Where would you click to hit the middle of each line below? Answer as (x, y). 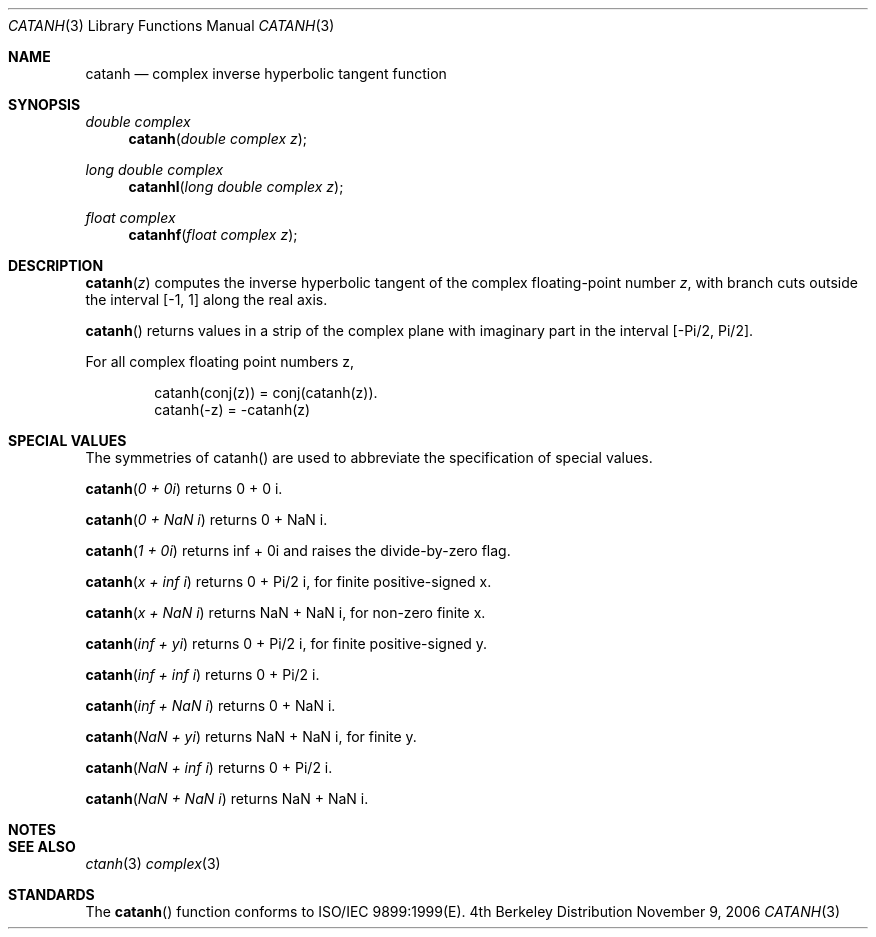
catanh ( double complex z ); (218, 138)
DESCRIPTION (56, 265)
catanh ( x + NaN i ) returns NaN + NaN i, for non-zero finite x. (285, 612)
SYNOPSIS (44, 104)
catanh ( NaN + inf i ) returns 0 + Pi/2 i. (209, 767)
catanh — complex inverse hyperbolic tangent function (266, 73)
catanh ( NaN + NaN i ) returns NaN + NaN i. (227, 798)
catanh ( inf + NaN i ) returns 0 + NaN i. (210, 705)
